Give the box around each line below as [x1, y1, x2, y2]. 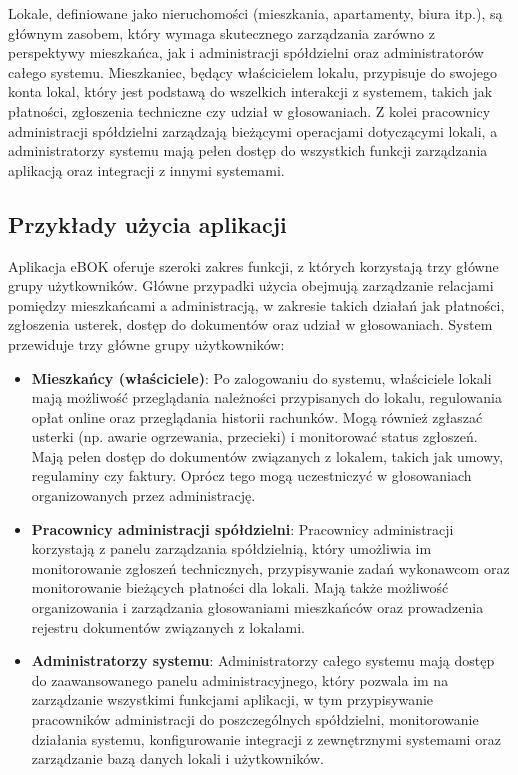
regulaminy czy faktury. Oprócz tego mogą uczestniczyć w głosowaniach [31, 465, 472, 486]
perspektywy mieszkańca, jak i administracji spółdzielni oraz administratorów [8, 42, 484, 63]
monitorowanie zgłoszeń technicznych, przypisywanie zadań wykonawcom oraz [31, 557, 510, 578]
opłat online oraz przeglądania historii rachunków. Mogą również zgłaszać [31, 406, 483, 427]
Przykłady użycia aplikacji [8, 208, 287, 239]
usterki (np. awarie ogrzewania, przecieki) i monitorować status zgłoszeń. [31, 426, 478, 447]
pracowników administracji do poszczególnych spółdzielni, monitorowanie [31, 709, 479, 730]
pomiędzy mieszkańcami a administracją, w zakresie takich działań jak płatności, [8, 294, 505, 315]
